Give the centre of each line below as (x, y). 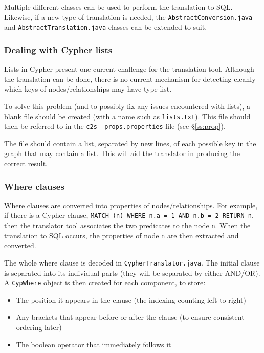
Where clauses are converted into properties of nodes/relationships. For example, (131, 205)
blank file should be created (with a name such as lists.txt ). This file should (127, 116)
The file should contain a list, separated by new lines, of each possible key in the (130, 143)
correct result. (26, 163)
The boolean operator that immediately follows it (94, 344)
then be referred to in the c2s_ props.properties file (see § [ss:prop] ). (115, 126)
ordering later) (39, 327)
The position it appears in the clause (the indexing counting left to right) (131, 300)
